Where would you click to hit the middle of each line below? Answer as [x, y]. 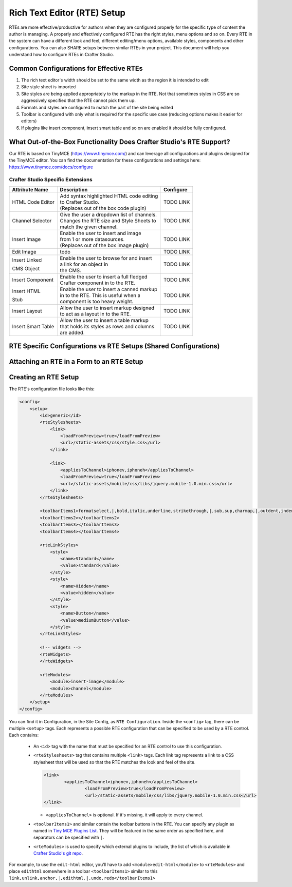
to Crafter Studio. [80, 202]
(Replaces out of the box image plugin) [104, 245]
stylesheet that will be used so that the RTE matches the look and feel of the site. [114, 762]
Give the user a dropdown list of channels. [109, 215]
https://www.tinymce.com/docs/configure [51, 167]
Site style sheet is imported [49, 87]
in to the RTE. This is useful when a [100, 295]
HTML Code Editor [33, 202]
